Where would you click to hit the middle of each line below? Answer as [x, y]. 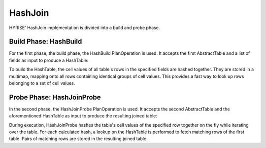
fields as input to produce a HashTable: [49, 60]
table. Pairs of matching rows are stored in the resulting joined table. [78, 139]
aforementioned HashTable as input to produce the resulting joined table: [83, 116]
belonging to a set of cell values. [42, 83]
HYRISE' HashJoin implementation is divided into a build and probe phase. [84, 28]
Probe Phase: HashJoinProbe [55, 97]
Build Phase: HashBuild [46, 42]
